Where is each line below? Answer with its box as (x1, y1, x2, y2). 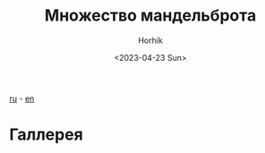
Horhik (138, 35, 163, 46)
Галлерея (9, 124, 83, 145)
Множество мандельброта (44, 5, 257, 26)
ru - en (9, 93, 35, 104)
